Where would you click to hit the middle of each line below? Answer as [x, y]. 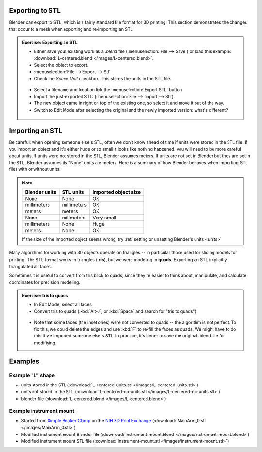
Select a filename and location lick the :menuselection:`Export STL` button [108, 89]
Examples [24, 361]
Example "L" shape [32, 375]
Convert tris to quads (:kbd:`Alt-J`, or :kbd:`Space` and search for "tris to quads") [115, 311]
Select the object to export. [61, 65]
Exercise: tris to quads [45, 296]
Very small [104, 218]
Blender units [41, 192]
